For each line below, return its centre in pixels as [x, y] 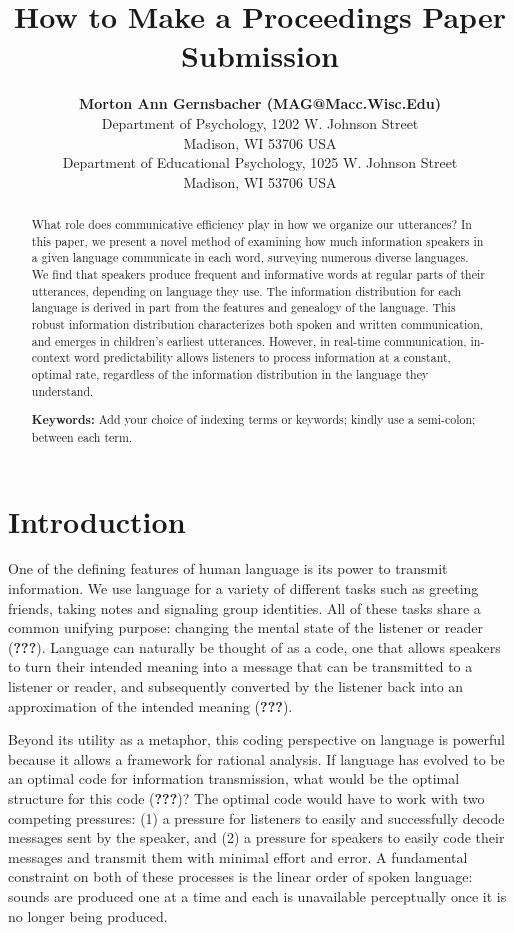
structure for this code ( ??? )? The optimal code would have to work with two [246, 797]
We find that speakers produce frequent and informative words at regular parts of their [258, 274]
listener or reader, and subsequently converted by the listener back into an [236, 686]
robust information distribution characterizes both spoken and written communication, [257, 324]
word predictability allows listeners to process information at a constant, [262, 357]
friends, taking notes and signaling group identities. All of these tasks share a [244, 607]
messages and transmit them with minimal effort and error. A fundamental [238, 856]
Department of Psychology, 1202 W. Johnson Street [260, 122]
